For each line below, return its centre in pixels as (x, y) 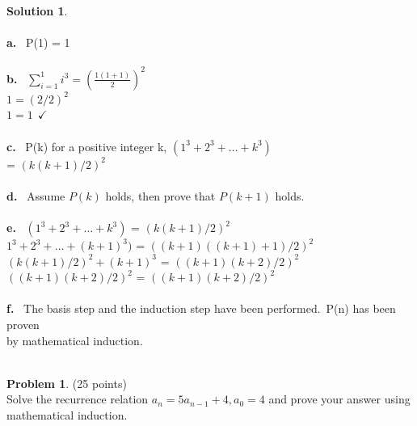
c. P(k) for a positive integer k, (87, 146)
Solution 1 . (37, 11)
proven (23, 324)
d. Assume (36, 195)
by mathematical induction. (75, 340)
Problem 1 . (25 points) (67, 383)
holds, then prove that (160, 195)
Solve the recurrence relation (78, 399)
